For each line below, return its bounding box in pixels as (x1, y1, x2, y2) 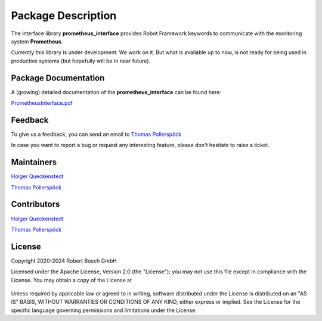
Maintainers (11, 157, 57, 167)
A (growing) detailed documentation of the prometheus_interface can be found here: (11, 88, 222, 95)
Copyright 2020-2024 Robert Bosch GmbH (11, 257, 117, 264)
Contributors (11, 200, 60, 210)
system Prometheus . (11, 38, 63, 45)
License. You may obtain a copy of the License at (11, 276, 132, 283)
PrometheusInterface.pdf (11, 99, 73, 107)
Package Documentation (11, 73, 105, 83)
